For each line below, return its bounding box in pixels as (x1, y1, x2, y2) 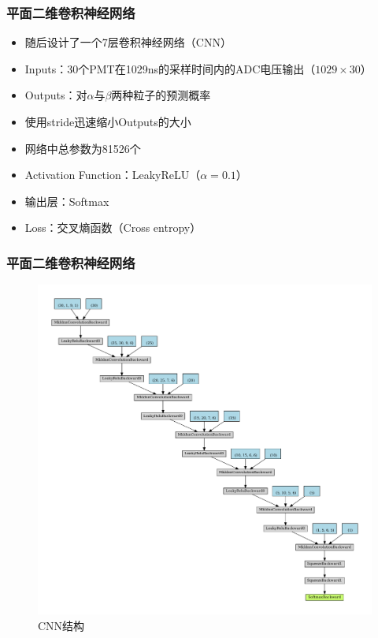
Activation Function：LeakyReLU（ (24, 166, 201, 183)
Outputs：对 (24, 87, 87, 103)
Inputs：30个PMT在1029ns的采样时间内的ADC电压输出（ (24, 60, 316, 76)
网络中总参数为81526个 (24, 140, 141, 156)
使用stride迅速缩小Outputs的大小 (24, 114, 191, 129)
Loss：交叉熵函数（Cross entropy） (24, 219, 202, 236)
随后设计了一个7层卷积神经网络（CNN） (24, 34, 232, 50)
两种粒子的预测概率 (111, 87, 211, 103)
